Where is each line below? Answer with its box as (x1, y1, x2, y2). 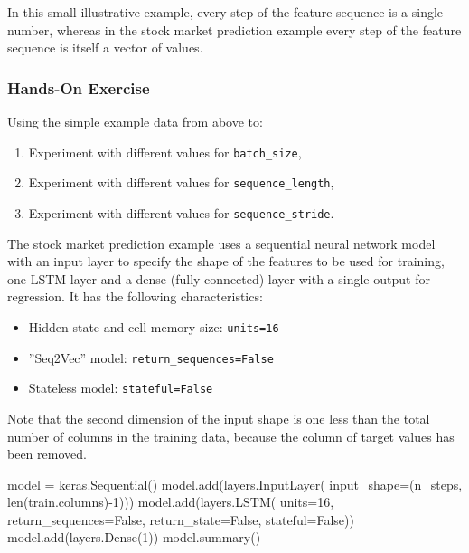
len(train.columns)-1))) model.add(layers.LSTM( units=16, (7, 492, 334, 511)
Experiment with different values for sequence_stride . (28, 203, 334, 222)
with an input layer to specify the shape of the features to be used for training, (7, 252, 445, 271)
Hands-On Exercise (7, 76, 150, 99)
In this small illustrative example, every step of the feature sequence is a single (7, 3, 444, 21)
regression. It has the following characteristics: (7, 287, 263, 306)
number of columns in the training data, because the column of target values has (7, 426, 455, 445)
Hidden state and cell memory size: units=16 (28, 317, 279, 336)
